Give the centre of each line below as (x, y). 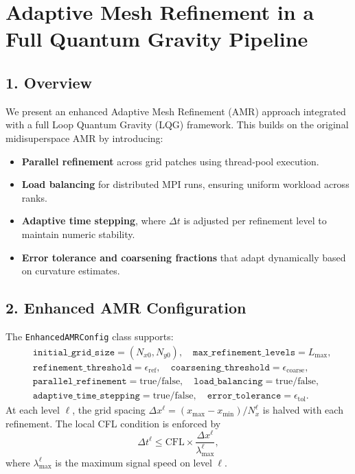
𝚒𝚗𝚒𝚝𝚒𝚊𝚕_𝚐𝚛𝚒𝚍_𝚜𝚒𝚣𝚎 (74, 352)
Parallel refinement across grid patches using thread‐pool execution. (170, 161)
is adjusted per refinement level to (255, 221)
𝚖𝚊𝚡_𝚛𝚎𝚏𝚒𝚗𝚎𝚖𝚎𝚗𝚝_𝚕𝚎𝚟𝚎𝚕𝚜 (244, 352)
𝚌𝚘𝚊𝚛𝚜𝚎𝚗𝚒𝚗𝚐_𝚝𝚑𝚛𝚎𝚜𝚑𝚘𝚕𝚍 (220, 367)
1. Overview (49, 82)
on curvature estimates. (71, 271)
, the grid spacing (109, 410)
